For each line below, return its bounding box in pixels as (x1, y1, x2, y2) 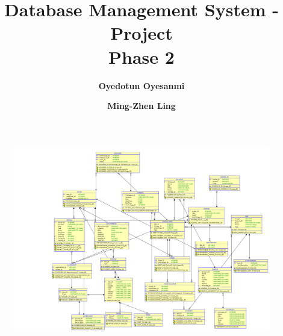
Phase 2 (108, 44, 175, 69)
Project (110, 20, 173, 45)
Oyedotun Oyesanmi (98, 79, 185, 92)
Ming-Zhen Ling (107, 99, 176, 112)
